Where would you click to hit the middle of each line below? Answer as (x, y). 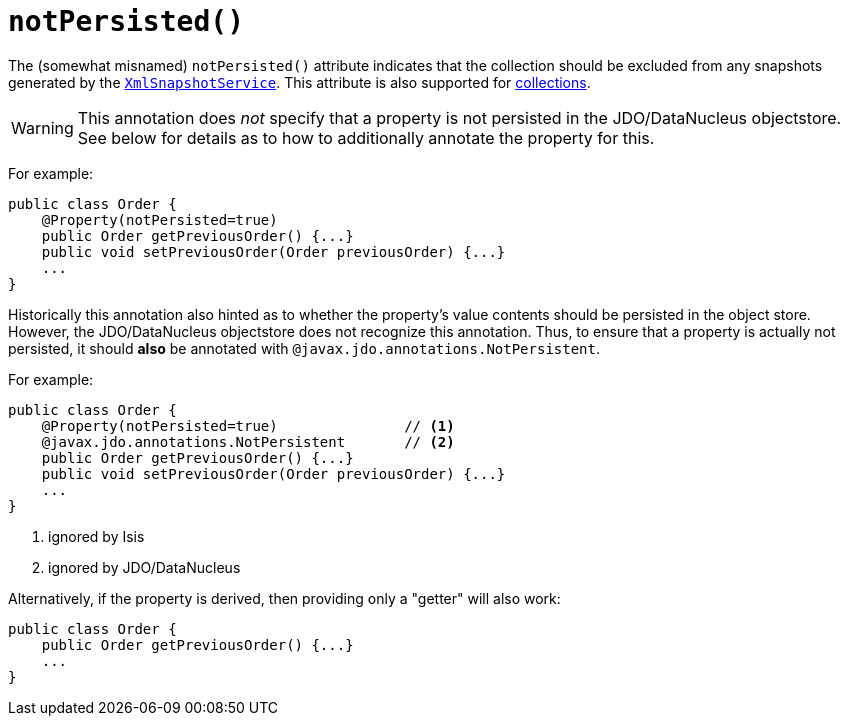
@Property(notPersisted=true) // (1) (248, 425)
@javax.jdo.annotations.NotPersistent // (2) (248, 441)
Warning (42, 127)
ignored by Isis (96, 536)
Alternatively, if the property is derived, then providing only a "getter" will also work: (284, 598)
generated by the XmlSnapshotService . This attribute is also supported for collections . (299, 82)
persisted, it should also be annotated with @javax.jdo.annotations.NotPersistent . (304, 348)
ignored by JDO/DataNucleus (144, 567)
